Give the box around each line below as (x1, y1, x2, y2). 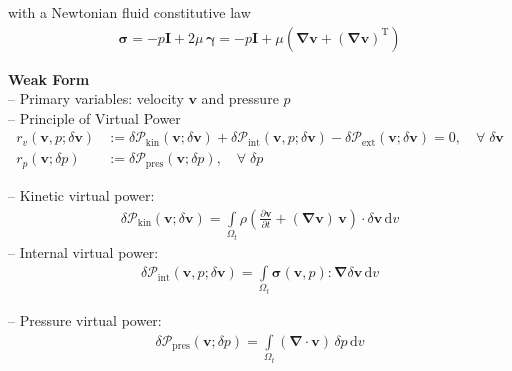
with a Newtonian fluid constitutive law (8, 2, 251, 22)
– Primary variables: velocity (8, 88, 184, 109)
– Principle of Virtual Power (8, 107, 181, 128)
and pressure (201, 88, 279, 109)
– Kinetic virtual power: (8, 184, 155, 205)
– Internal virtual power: (8, 241, 159, 262)
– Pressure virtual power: (8, 310, 162, 331)
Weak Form (8, 68, 90, 89)
